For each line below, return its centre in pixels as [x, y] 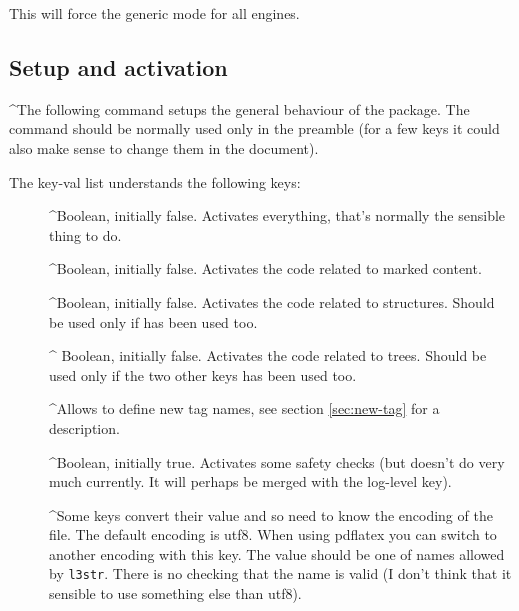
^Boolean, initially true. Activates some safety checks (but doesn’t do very [277, 461]
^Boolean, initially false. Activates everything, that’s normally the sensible [277, 215]
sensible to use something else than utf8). [175, 593]
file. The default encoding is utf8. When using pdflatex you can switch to [273, 534]
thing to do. [85, 234]
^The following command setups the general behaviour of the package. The [239, 108]
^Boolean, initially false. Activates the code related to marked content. [265, 268]
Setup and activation [118, 66]
